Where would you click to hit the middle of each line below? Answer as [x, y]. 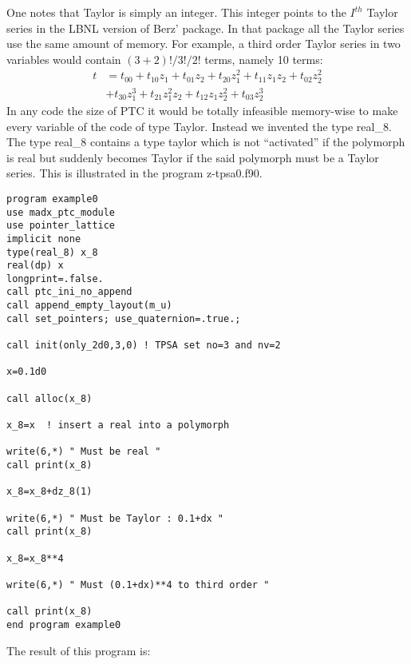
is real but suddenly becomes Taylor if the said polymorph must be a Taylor [193, 157]
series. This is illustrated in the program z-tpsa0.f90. [134, 173]
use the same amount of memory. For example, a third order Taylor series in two [204, 44]
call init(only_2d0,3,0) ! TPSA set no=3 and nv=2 [144, 346]
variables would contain [64, 59]
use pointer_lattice [61, 226]
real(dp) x [35, 266]
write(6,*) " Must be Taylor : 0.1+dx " [115, 518]
